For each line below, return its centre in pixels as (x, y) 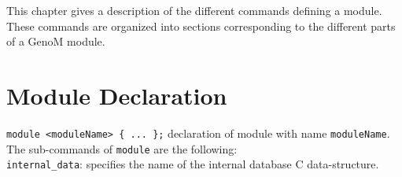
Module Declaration (117, 95)
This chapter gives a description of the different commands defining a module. (194, 10)
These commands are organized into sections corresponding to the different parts (201, 26)
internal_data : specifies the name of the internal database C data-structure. (193, 164)
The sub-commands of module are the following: (122, 148)
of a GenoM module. (56, 41)
